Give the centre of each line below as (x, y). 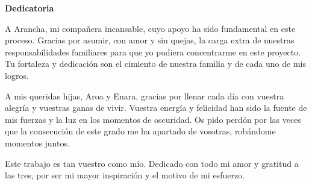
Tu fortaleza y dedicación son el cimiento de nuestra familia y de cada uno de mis (155, 64)
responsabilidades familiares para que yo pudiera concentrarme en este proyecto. (153, 52)
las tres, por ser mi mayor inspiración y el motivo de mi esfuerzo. (125, 175)
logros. (17, 75)
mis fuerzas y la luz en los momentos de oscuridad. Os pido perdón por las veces (153, 119)
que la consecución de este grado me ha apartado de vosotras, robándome (140, 131)
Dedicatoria (30, 8)
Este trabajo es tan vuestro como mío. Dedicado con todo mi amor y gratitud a (152, 163)
